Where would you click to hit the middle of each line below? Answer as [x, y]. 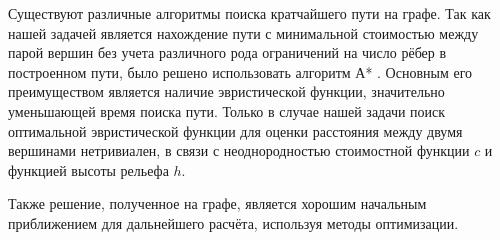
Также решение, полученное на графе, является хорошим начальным [217, 203]
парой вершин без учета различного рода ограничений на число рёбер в [227, 52]
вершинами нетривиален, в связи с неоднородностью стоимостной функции [239, 150]
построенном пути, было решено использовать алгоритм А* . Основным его [240, 71]
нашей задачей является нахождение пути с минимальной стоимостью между [243, 32]
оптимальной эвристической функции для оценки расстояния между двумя [235, 130]
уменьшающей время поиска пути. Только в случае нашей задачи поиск [227, 110]
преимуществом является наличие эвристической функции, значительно [226, 91]
